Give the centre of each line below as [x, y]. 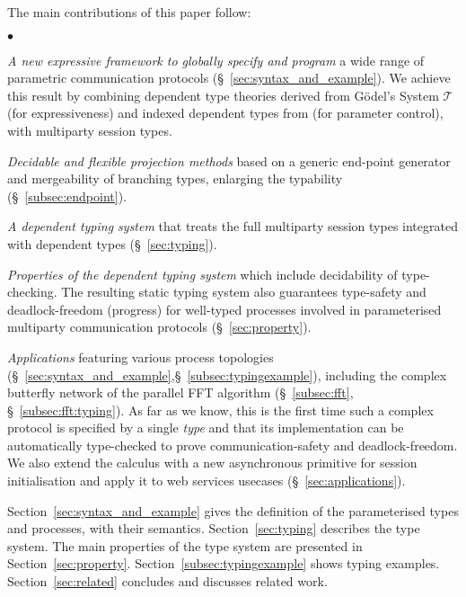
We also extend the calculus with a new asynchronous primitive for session [212, 463]
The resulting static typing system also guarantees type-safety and [244, 292]
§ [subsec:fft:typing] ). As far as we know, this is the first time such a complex [220, 410]
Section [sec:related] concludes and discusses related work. [167, 581]
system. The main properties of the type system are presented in [185, 545]
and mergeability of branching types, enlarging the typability [175, 178]
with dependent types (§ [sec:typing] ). [112, 243]
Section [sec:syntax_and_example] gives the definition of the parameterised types [233, 510]
